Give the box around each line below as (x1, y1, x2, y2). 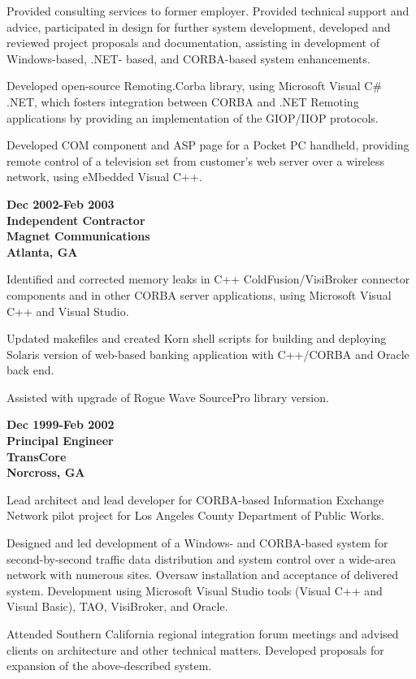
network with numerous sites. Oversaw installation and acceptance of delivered (6, 566, 398, 583)
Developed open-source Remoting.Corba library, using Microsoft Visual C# (6, 77, 383, 94)
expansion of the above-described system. (6, 657, 212, 674)
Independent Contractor (6, 211, 145, 228)
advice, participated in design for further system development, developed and (6, 18, 391, 35)
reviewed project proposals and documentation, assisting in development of (6, 34, 380, 51)
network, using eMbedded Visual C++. (6, 168, 202, 185)
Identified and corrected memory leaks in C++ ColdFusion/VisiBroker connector (6, 270, 410, 288)
